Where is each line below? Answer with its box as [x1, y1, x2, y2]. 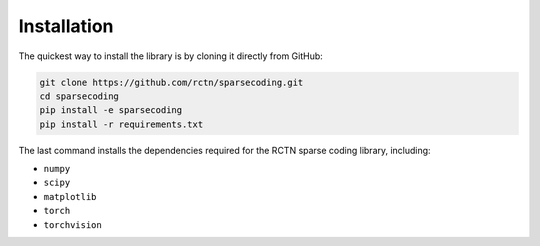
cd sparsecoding [39, 90, 120, 102]
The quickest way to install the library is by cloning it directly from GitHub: [18, 50, 324, 62]
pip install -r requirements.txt [39, 118, 204, 130]
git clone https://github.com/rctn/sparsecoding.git [39, 76, 304, 88]
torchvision [43, 219, 102, 230]
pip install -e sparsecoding [39, 105, 183, 116]
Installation [18, 15, 114, 37]
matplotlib [43, 191, 97, 202]
